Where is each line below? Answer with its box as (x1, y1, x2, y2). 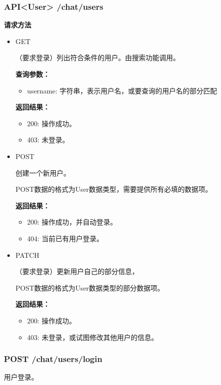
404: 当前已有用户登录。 (27, 233, 104, 243)
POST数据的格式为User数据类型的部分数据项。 (15, 282, 164, 293)
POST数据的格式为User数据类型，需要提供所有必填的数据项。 (15, 184, 212, 194)
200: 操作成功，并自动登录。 (27, 217, 117, 227)
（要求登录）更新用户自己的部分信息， (15, 266, 139, 276)
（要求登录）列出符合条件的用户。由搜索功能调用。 (15, 52, 180, 63)
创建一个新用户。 (15, 167, 70, 178)
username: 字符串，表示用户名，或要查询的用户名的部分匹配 (27, 85, 217, 95)
